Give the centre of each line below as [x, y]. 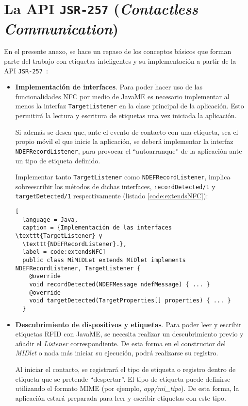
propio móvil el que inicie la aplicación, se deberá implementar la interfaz [124, 141]
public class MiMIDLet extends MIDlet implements [104, 260]
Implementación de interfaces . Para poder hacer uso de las [109, 87]
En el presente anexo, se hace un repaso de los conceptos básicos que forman [118, 51]
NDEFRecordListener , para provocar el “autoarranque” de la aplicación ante [129, 150]
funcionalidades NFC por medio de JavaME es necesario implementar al [122, 96]
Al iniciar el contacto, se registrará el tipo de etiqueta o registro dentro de [125, 369]
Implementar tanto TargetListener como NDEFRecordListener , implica [123, 177]
